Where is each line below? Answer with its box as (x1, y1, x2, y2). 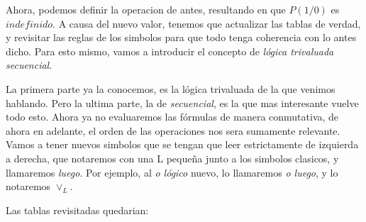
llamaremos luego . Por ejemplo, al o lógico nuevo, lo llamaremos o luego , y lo (6, 165, 338, 179)
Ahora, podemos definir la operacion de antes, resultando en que (6, 2, 286, 16)
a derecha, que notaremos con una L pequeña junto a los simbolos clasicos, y (6, 150, 339, 165)
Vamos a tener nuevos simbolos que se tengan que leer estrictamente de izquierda (6, 137, 359, 152)
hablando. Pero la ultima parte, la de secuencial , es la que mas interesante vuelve (6, 95, 359, 110)
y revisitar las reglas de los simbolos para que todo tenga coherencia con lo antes (6, 30, 357, 45)
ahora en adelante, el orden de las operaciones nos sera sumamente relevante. (6, 123, 340, 138)
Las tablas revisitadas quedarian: (6, 202, 149, 217)
